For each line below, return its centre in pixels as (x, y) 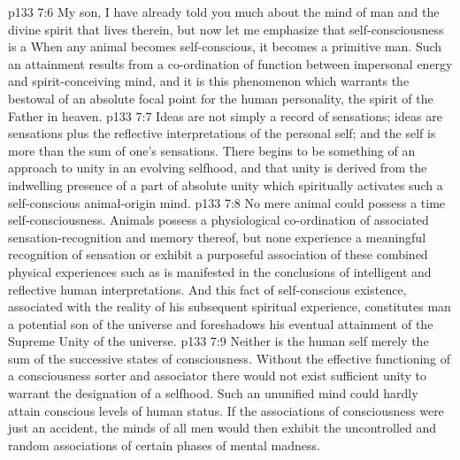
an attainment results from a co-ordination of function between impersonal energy (230, 63)
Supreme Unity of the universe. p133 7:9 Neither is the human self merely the (218, 341)
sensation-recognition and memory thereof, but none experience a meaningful (217, 237)
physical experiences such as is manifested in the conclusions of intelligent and (220, 271)
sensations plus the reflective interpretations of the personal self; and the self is (222, 133)
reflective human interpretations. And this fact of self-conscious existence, (207, 289)
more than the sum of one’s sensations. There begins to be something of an (212, 150)
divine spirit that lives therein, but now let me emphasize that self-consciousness (226, 29)
